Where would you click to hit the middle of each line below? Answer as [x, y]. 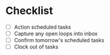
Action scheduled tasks [42, 27]
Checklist [29, 11]
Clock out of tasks [36, 47]
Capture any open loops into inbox [56, 34]
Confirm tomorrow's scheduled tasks [59, 40]
